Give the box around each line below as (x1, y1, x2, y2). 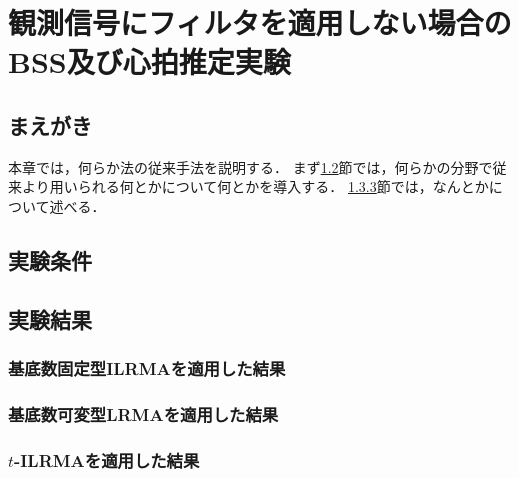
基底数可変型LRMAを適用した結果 (8, 401, 279, 426)
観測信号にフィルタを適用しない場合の (8, 2, 512, 43)
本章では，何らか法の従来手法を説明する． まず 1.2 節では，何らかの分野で (8, 156, 493, 177)
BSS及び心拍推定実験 (8, 41, 291, 82)
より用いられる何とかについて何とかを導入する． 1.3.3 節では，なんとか (21, 176, 489, 197)
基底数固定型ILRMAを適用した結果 (8, 356, 286, 381)
